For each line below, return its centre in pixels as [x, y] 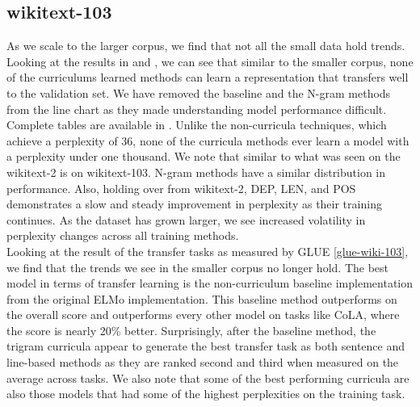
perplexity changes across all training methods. [123, 235]
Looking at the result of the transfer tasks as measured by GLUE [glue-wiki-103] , [208, 251]
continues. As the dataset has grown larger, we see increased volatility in [186, 219]
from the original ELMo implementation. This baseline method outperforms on [202, 298]
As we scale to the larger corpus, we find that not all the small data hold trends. [206, 46]
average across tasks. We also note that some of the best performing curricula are [208, 378]
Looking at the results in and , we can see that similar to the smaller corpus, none [210, 61]
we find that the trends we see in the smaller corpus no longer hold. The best [198, 267]
